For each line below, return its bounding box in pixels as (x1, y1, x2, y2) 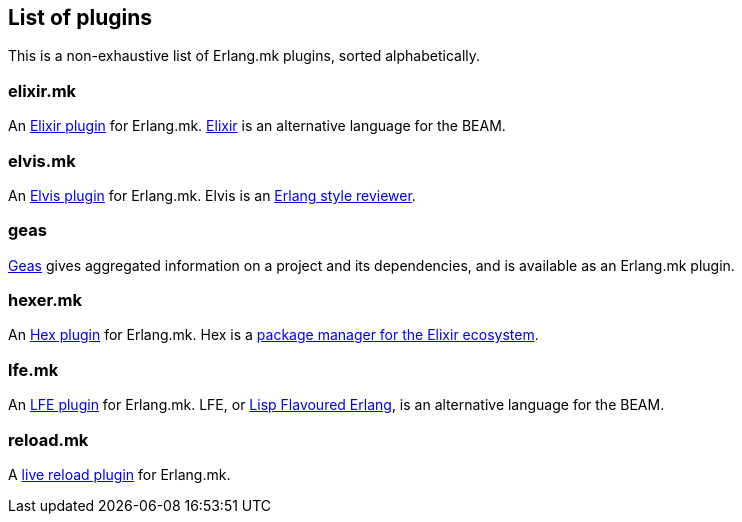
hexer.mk (8, 290, 83, 311)
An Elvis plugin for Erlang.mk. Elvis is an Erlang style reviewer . (8, 186, 416, 204)
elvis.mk (8, 150, 76, 171)
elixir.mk (8, 80, 77, 101)
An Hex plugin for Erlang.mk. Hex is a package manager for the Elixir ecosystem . (8, 326, 539, 344)
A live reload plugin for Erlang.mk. (8, 465, 231, 483)
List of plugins (8, 5, 152, 30)
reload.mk (8, 429, 89, 450)
